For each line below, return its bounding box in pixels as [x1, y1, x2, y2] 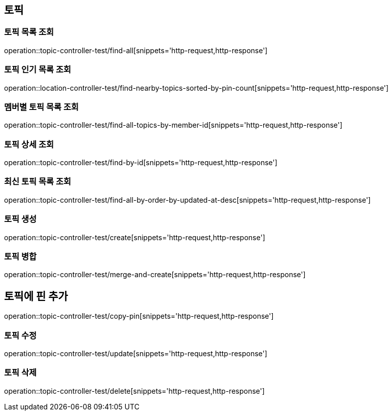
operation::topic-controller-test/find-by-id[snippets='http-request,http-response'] [4, 158, 277, 167]
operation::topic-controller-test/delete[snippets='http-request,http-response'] [4, 386, 265, 395]
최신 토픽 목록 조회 [4, 176, 72, 187]
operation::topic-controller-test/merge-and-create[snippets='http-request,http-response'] [4, 270, 306, 279]
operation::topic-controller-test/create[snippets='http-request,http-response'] [4, 233, 265, 242]
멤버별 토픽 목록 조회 [4, 101, 79, 112]
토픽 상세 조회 [4, 139, 54, 149]
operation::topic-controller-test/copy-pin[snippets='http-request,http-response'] [4, 312, 274, 321]
